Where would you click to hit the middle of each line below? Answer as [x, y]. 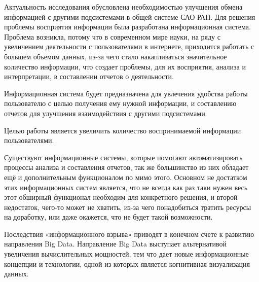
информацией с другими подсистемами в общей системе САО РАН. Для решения [130, 16]
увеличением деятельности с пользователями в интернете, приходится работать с [129, 46]
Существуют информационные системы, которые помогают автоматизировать [123, 157]
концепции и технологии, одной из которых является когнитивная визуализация [127, 263]
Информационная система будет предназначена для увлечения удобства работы [126, 93]
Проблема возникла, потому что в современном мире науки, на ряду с [112, 36]
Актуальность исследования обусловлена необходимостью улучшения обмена [123, 7]
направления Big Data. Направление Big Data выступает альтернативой [116, 244]
